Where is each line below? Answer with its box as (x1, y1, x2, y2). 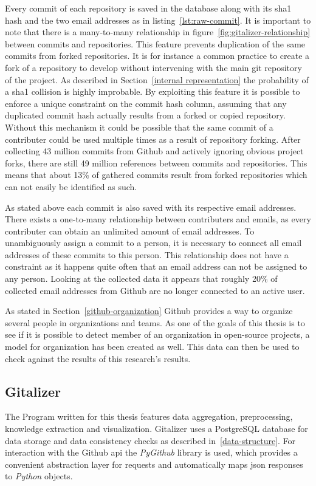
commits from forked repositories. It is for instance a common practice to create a (5, 49, 310, 62)
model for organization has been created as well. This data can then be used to (5, 340, 300, 353)
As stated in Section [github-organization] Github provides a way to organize (5, 304, 293, 317)
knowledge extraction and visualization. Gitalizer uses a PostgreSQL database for (5, 422, 308, 435)
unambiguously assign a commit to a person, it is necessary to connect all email (5, 236, 302, 249)
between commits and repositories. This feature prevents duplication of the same (5, 37, 306, 50)
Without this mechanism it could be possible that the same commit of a (5, 120, 273, 133)
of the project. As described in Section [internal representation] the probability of (5, 73, 309, 86)
